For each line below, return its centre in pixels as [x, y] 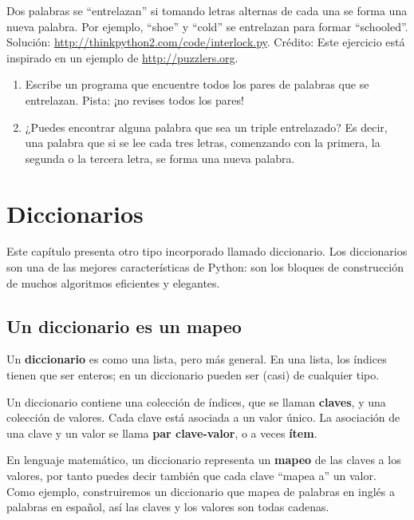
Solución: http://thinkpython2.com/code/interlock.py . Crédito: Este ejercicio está [206, 42]
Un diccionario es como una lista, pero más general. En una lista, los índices [197, 359]
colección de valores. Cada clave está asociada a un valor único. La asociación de [203, 417]
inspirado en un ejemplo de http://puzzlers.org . [122, 57]
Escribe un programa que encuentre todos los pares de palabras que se [197, 84]
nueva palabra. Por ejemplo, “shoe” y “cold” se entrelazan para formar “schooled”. [207, 26]
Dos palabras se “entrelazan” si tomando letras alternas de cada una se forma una [207, 10]
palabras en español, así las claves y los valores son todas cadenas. [168, 507]
